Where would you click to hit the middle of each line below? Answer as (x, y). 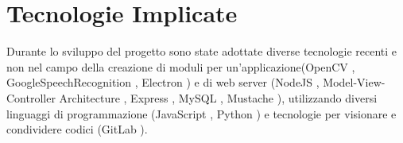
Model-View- (354, 82)
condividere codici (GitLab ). (77, 129)
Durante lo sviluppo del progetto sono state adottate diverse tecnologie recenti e (202, 51)
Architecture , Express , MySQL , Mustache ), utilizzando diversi (218, 97)
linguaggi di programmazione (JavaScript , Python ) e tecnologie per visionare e (201, 113)
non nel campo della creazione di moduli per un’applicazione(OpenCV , (181, 66)
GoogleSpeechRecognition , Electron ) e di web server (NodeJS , (163, 82)
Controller (31, 97)
